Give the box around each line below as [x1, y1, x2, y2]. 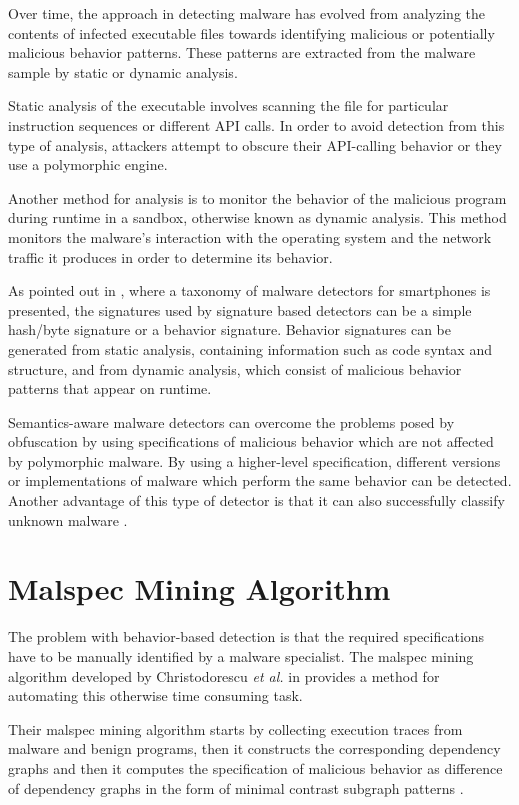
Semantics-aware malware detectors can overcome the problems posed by [8, 411, 455, 432]
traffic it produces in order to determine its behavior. [8, 246, 333, 267]
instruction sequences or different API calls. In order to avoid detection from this [8, 114, 505, 135]
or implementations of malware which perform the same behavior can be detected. [8, 470, 512, 491]
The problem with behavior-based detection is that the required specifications [8, 626, 485, 647]
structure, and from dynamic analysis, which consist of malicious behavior [8, 358, 462, 379]
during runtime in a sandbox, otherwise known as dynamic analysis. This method [8, 207, 507, 228]
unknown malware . [8, 509, 128, 530]
